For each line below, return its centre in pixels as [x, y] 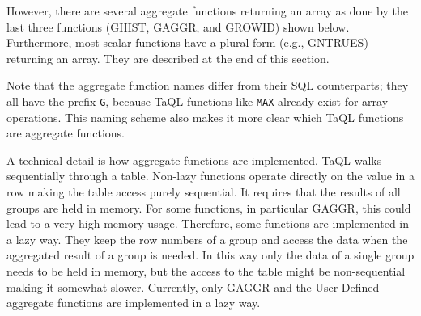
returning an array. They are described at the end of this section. [168, 58]
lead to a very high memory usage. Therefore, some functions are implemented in [208, 223]
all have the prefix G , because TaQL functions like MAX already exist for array [198, 101]
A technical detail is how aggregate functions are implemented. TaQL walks [194, 160]
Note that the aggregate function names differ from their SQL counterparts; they [208, 85]
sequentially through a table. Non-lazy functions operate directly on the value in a [210, 176]
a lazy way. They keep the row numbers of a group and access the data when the [207, 239]
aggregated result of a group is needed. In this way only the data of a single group [210, 255]
